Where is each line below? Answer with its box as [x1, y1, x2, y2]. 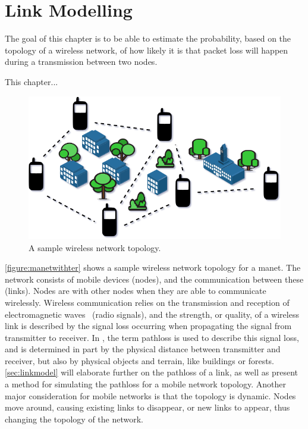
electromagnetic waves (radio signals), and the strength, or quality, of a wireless [5, 308, 299, 320]
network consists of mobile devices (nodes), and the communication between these [5, 273, 304, 285]
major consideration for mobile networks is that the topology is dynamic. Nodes [5, 389, 296, 402]
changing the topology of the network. [5, 412, 144, 425]
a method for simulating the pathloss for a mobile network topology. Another [5, 378, 286, 390]
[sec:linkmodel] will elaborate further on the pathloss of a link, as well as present [5, 366, 298, 378]
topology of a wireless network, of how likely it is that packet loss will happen [5, 43, 288, 56]
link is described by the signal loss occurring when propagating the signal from [5, 320, 292, 332]
